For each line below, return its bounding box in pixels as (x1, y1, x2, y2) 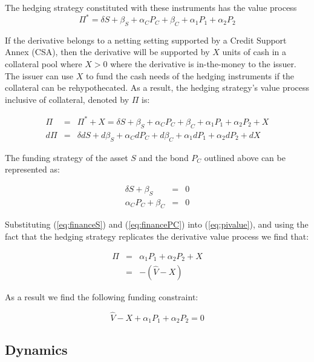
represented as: (5, 163, 60, 176)
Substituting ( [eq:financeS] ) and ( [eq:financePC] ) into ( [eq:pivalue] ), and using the (5, 218, 309, 231)
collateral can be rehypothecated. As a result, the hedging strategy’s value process (5, 81, 310, 94)
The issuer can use (5, 69, 74, 82)
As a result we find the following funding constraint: (5, 291, 198, 303)
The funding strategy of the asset (5, 151, 128, 163)
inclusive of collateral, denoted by (5, 93, 129, 105)
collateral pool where (5, 58, 82, 70)
